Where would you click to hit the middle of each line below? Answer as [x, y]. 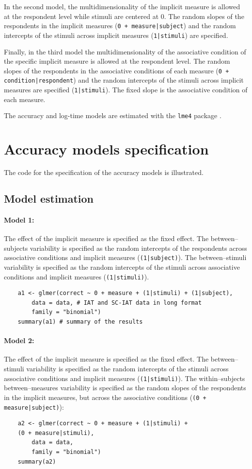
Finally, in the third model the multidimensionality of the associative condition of [125, 51]
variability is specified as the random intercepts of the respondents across [138, 248]
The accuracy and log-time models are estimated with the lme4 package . [113, 115]
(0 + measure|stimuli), [56, 433]
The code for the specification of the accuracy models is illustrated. [104, 172]
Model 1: [19, 220]
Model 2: [19, 340]
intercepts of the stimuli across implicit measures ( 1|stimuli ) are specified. [116, 35]
